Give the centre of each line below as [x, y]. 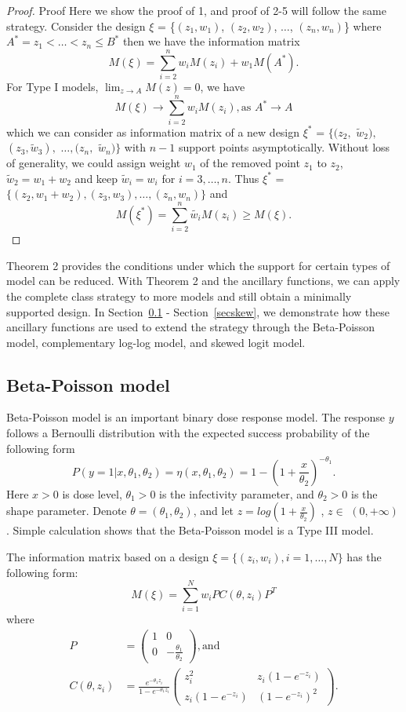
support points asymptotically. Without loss [284, 147]
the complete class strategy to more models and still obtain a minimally [179, 296]
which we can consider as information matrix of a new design [153, 131]
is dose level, [92, 493]
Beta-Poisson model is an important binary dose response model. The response [196, 417]
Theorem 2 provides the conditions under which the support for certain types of [198, 265]
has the [364, 556]
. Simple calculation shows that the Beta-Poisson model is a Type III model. [190, 530]
